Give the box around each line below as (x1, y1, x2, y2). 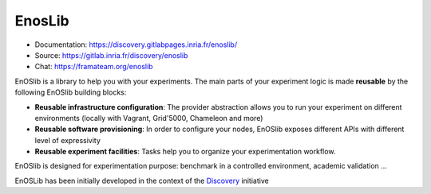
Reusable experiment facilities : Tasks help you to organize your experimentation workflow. (34, 147, 336, 157)
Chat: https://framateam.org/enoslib (34, 62, 153, 72)
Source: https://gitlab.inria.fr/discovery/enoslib (34, 50, 188, 60)
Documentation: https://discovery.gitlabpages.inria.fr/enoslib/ (34, 40, 238, 49)
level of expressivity (34, 135, 101, 145)
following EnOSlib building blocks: (14, 87, 127, 97)
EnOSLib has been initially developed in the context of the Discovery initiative (14, 176, 269, 185)
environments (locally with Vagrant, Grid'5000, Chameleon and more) (34, 113, 263, 122)
